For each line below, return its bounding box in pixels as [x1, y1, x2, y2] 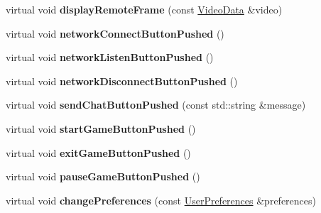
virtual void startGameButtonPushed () [6, 121, 196, 136]
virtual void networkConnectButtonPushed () [6, 26, 224, 40]
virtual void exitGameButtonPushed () [6, 145, 191, 160]
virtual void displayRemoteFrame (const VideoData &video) [6, 2, 283, 16]
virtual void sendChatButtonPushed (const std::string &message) [6, 97, 306, 112]
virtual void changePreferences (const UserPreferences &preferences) [6, 192, 316, 207]
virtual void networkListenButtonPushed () [6, 50, 214, 65]
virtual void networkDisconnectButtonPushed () [6, 73, 238, 88]
